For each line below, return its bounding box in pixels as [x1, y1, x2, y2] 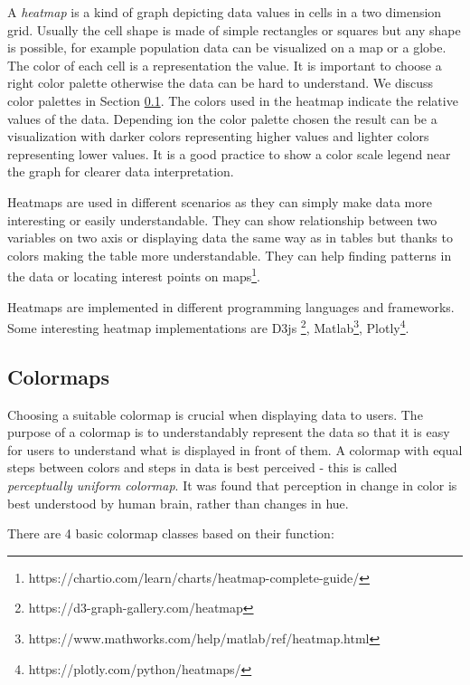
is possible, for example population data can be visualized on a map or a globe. [7, 38, 446, 57]
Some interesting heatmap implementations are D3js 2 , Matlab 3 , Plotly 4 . [7, 316, 409, 337]
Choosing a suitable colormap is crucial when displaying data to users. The [7, 404, 423, 423]
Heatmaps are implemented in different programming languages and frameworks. [7, 297, 455, 316]
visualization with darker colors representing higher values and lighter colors [7, 127, 429, 146]
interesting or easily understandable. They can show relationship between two [7, 210, 437, 229]
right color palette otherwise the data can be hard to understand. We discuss [7, 73, 434, 92]
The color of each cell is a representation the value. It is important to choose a [7, 55, 442, 74]
